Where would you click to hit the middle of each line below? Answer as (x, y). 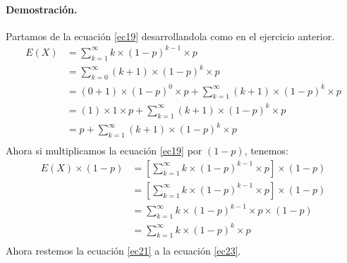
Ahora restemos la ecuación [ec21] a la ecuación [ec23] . (123, 251)
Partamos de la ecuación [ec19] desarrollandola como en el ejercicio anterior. (170, 36)
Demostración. (42, 9)
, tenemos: (266, 151)
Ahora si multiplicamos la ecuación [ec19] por (104, 151)
